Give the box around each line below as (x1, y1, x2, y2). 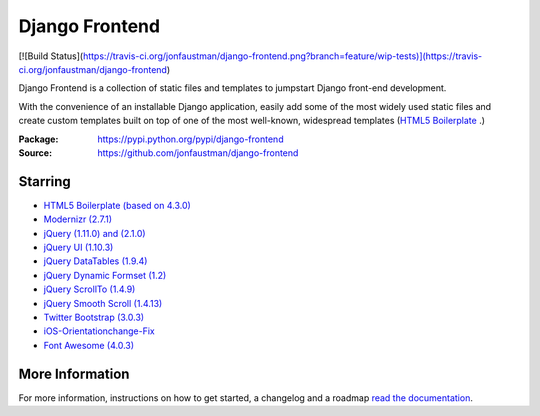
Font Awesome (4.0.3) (43, 339, 135, 351)
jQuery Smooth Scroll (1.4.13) (43, 297, 163, 309)
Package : (18, 133, 59, 145)
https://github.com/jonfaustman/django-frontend (97, 146, 299, 159)
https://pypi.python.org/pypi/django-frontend (97, 133, 284, 145)
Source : (18, 146, 53, 159)
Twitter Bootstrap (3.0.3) (43, 311, 145, 323)
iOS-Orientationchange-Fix (43, 325, 155, 337)
